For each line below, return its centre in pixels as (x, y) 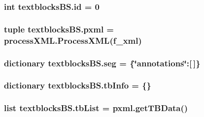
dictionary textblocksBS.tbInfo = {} (78, 85)
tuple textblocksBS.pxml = (59, 29)
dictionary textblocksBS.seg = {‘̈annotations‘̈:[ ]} (102, 63)
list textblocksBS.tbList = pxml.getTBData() (96, 108)
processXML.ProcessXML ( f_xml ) (73, 40)
